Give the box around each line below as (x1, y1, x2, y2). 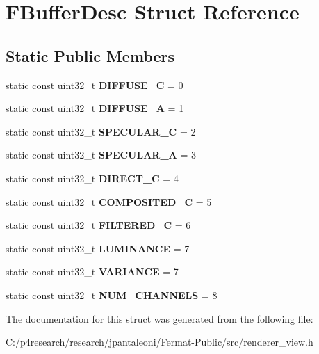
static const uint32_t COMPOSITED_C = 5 (6, 194, 212, 209)
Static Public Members (6, 45, 175, 66)
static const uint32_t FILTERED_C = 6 (6, 218, 191, 232)
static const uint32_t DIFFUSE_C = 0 (6, 77, 183, 92)
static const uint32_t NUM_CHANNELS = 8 (6, 287, 218, 302)
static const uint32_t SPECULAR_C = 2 (6, 124, 196, 138)
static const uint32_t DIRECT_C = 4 (6, 170, 179, 185)
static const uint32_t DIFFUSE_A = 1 (6, 101, 184, 115)
